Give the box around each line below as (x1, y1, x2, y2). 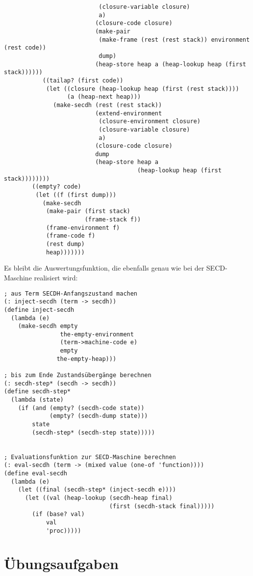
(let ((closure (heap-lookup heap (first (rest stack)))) (46, 85, 239, 92)
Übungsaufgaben (4, 553, 119, 574)
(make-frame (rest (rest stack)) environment (99, 36, 250, 43)
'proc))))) (46, 527, 81, 534)
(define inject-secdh (4, 306, 75, 313)
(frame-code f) (46, 232, 96, 240)
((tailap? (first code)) (42, 77, 124, 84)
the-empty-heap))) (56, 355, 117, 362)
